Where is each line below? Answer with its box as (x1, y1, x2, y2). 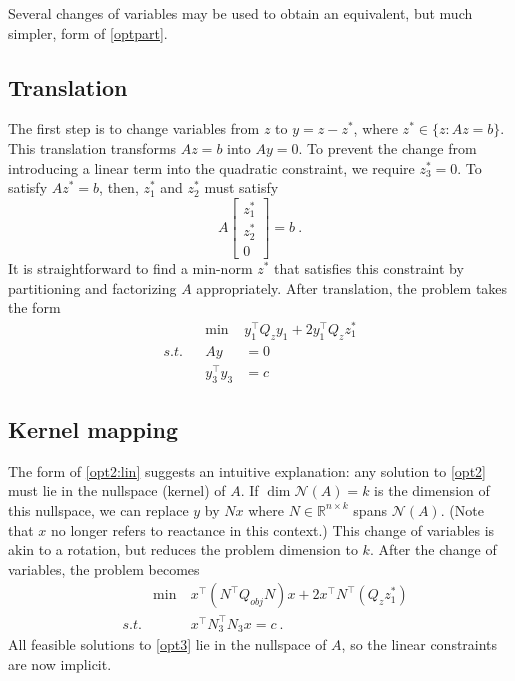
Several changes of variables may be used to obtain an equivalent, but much (8, 3, 473, 23)
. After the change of (369, 539, 497, 560)
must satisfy (204, 177, 279, 198)
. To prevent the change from (298, 137, 477, 158)
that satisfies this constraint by (274, 257, 464, 278)
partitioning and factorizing (8, 277, 177, 298)
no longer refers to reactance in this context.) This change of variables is (51, 519, 495, 540)
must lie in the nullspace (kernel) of (8, 480, 226, 501)
